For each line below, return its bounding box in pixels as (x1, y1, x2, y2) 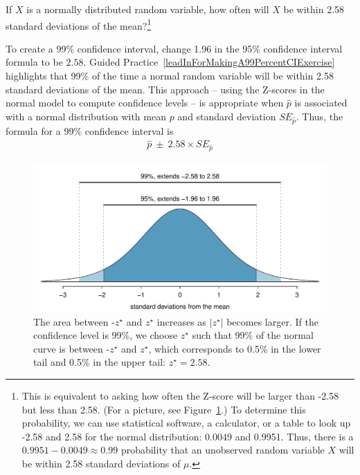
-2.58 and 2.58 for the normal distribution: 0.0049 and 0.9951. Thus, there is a (21, 429, 354, 443)
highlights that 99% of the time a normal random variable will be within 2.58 (6, 68, 334, 83)
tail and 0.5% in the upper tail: (33, 355, 166, 369)
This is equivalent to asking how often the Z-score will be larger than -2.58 (21, 389, 339, 403)
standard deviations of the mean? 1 (6, 16, 152, 32)
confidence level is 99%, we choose (33, 328, 178, 342)
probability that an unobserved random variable (120, 443, 325, 457)
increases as (156, 314, 206, 328)
